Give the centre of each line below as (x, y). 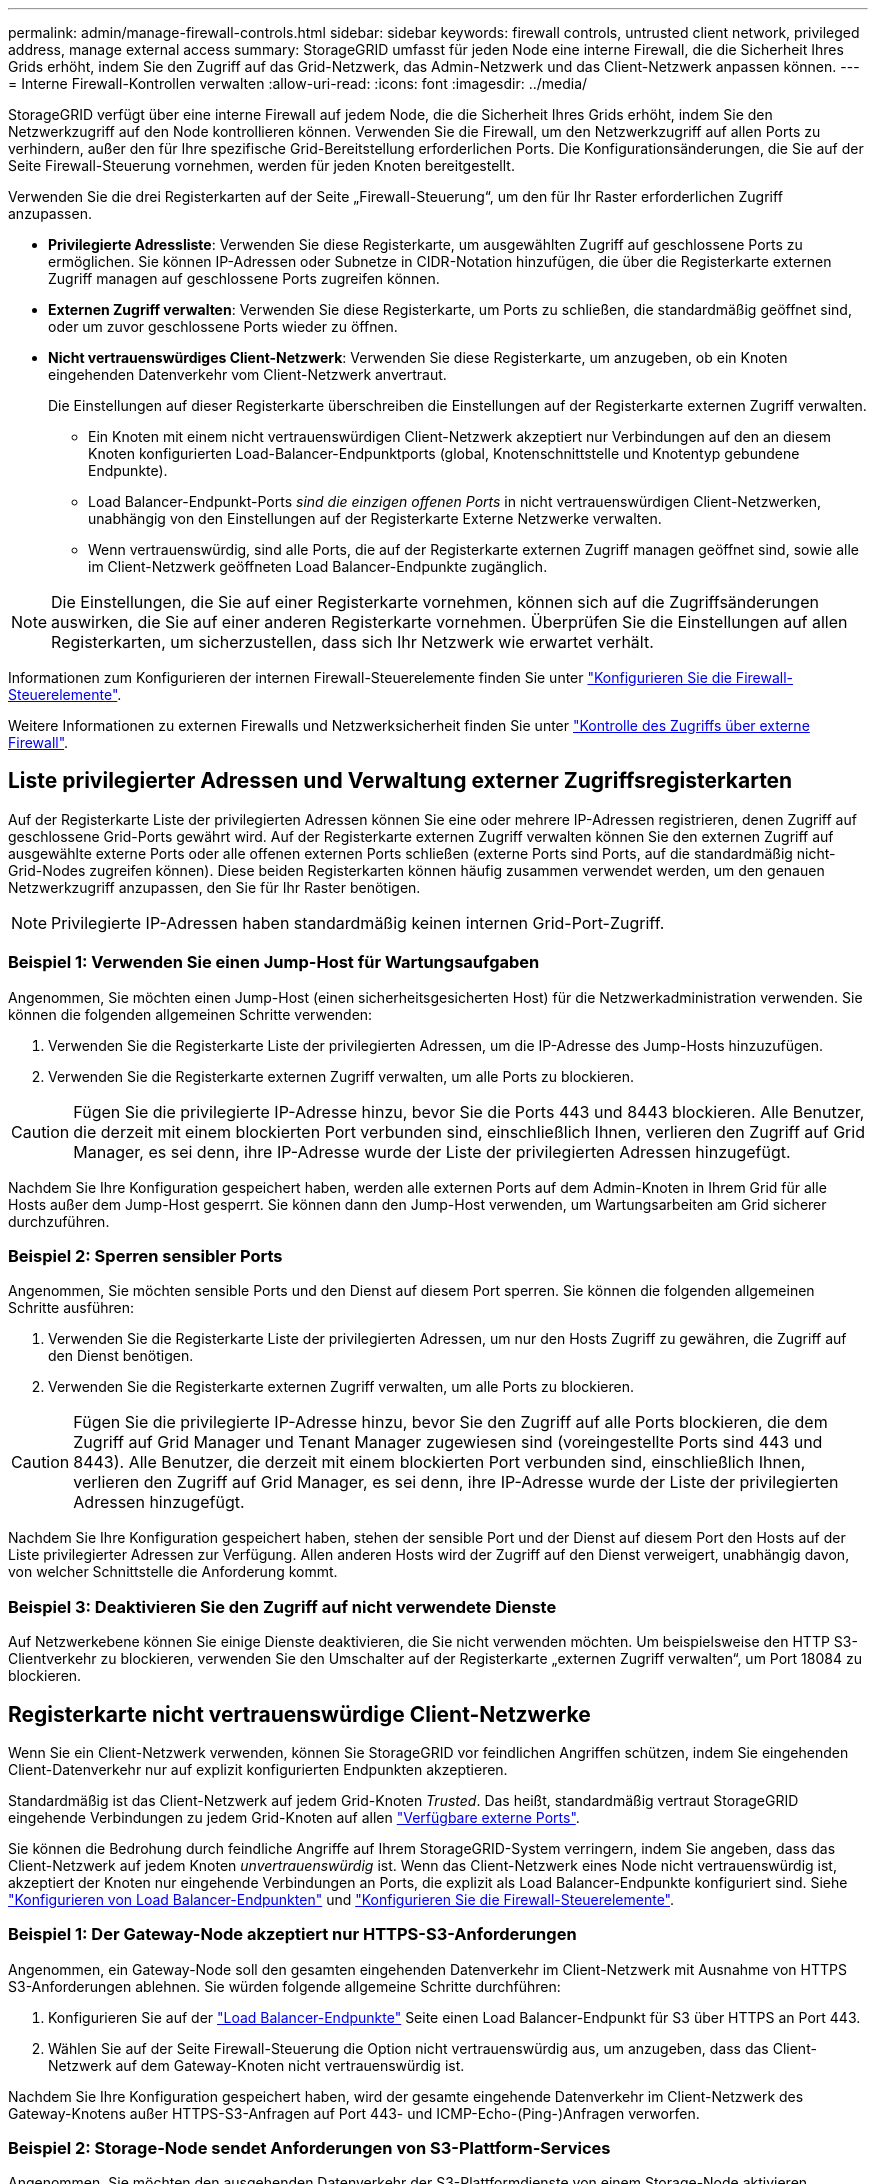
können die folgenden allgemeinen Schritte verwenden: (190, 1014)
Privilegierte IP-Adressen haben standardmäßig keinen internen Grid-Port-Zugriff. (358, 922)
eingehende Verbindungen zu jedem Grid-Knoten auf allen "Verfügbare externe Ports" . (294, 1817)
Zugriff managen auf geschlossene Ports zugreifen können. (244, 278)
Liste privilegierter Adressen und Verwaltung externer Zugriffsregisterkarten (400, 781)
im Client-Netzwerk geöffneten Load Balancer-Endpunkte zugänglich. (318, 566)
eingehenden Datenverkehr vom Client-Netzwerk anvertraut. (247, 374)
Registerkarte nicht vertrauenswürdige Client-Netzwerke (299, 1714)
